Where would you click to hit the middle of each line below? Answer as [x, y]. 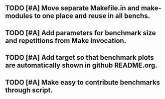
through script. [29, 90]
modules [19, 16]
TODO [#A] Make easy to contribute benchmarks [83, 82]
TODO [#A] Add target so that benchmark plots [80, 57]
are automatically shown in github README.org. [82, 65]
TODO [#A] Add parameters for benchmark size [81, 33]
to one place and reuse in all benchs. [92, 16]
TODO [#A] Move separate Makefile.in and [72, 8]
